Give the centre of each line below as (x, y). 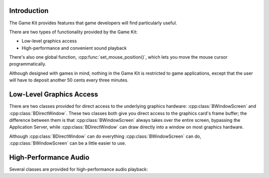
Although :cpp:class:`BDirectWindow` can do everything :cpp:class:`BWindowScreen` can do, (105, 136)
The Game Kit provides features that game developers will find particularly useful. (93, 23)
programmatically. (28, 64)
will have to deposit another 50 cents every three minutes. (69, 80)
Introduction (29, 11)
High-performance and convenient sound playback (74, 48)
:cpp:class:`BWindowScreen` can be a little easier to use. (68, 143)
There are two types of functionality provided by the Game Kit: (73, 32)
